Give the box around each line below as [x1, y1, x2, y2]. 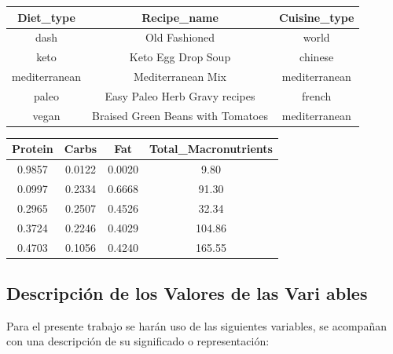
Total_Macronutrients [149, 141, 273, 157]
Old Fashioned [145, 29, 215, 46]
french [302, 87, 332, 104]
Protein [12, 141, 53, 157]
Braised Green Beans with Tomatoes [91, 107, 268, 123]
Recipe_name [141, 9, 219, 25]
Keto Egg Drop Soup [129, 49, 231, 65]
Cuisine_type [278, 9, 354, 25]
